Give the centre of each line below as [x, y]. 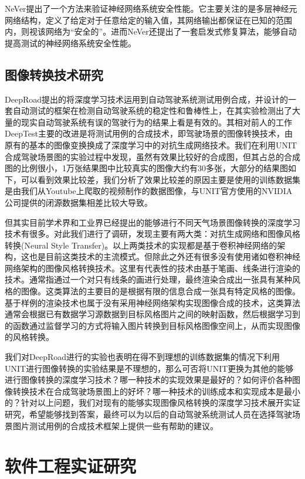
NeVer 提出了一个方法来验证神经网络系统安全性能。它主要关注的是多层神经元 [151, 8]
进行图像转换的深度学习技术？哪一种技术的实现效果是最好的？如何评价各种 [148, 380]
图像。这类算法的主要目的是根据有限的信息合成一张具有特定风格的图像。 [160, 291]
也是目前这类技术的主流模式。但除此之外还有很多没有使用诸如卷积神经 [165, 257]
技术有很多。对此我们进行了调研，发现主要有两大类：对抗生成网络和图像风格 [152, 234]
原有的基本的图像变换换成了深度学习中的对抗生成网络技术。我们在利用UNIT [151, 145]
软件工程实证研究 [71, 466]
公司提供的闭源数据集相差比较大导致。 [79, 202]
